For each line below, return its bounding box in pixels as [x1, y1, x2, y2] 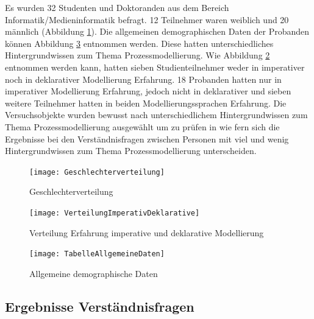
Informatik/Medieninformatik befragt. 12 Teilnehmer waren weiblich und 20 [5, 13, 289, 26]
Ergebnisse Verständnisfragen [5, 296, 194, 315]
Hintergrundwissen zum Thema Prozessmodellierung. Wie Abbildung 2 [5, 49, 270, 61]
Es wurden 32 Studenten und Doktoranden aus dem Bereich [5, 1, 229, 13]
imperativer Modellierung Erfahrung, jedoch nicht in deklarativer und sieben [5, 85, 291, 97]
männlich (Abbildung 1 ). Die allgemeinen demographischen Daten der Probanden [5, 25, 310, 38]
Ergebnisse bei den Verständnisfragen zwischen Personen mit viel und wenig [5, 132, 289, 145]
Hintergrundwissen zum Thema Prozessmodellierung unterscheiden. [5, 144, 257, 157]
